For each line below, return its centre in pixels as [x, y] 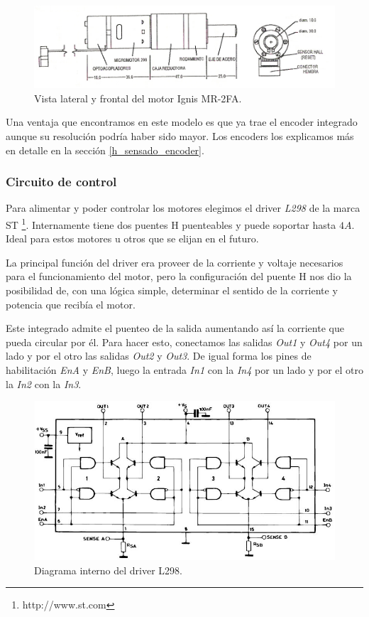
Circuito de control [61, 182]
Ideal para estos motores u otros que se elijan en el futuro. [132, 238]
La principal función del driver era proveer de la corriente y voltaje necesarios [175, 262]
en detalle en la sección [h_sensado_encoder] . [105, 150]
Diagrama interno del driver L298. [109, 570]
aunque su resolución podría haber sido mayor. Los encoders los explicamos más [180, 135]
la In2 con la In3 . [44, 383]
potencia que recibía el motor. [71, 304]
